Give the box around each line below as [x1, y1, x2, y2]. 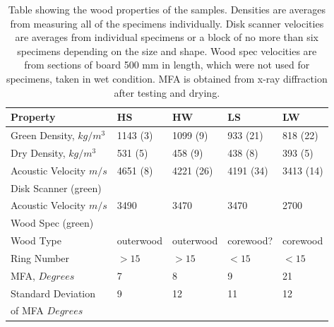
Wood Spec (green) [11, 215, 94, 230]
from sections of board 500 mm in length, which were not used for [24, 57, 310, 72]
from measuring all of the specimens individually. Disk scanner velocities [10, 16, 324, 30]
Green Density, [11, 128, 75, 142]
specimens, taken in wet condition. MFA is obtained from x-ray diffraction [6, 71, 328, 85]
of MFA [11, 303, 44, 318]
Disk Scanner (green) [11, 180, 102, 195]
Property [11, 109, 56, 124]
